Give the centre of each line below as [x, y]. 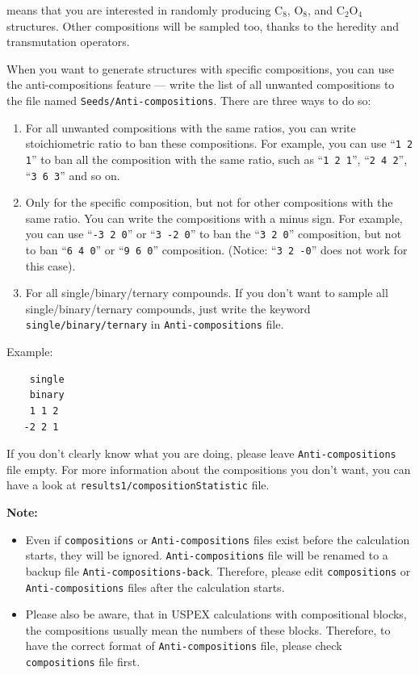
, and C [326, 10]
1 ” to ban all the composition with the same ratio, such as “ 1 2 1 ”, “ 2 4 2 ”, [216, 159]
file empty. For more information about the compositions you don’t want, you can [209, 469]
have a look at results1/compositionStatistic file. [138, 485]
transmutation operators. [68, 42]
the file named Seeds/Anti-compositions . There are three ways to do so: [189, 100]
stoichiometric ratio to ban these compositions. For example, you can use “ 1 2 [219, 143]
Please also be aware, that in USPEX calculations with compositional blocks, [216, 614]
